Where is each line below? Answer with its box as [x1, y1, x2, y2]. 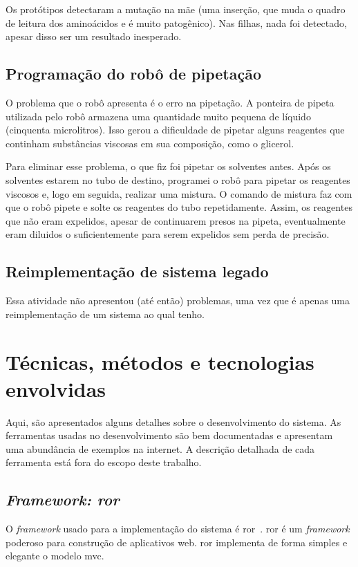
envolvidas [6, 374, 106, 402]
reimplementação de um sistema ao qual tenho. [6, 306, 205, 321]
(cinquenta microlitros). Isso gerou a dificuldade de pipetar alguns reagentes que [6, 122, 345, 137]
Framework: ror [6, 489, 120, 510]
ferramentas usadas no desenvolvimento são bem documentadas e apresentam [6, 428, 333, 443]
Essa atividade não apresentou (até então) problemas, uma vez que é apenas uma [6, 293, 350, 308]
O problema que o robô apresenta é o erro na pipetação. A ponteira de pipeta [6, 95, 335, 109]
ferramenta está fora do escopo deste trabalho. [6, 455, 202, 470]
